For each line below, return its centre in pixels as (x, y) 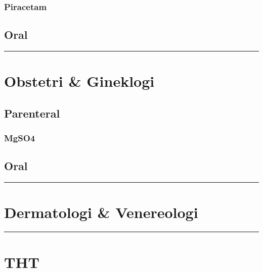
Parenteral (32, 113)
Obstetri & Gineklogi (79, 81)
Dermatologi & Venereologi (101, 212)
